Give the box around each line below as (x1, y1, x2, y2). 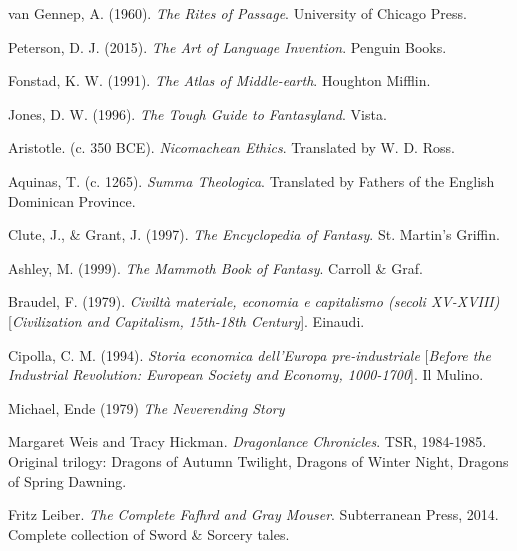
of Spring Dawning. (8, 470, 127, 491)
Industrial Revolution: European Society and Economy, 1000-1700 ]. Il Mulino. (8, 364, 484, 385)
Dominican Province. (8, 190, 136, 211)
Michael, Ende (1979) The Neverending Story (8, 397, 285, 418)
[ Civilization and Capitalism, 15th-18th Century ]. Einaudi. (8, 310, 365, 331)
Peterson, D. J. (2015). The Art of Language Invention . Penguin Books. (8, 36, 447, 57)
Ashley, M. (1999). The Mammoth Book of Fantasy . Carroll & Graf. (8, 257, 423, 278)
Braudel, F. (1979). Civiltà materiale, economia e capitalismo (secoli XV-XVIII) (8, 291, 500, 312)
